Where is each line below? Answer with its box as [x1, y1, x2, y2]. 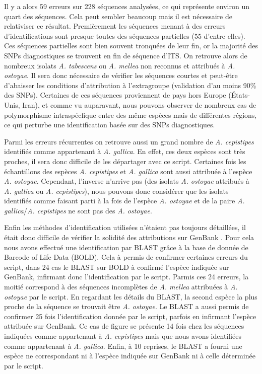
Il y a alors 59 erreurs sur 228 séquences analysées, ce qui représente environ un [4, 1, 249, 11]
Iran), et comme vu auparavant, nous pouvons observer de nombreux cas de [22, 99, 256, 110]
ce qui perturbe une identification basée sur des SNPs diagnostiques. [4, 119, 215, 130]
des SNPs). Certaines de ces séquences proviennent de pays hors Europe [4, 90, 226, 100]
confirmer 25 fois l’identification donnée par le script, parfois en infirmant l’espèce [4, 311, 256, 321]
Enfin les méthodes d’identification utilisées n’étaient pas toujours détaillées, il [4, 222, 246, 233]
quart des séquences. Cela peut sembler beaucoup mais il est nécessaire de [4, 11, 232, 21]
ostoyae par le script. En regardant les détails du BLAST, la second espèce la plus [4, 291, 257, 302]
